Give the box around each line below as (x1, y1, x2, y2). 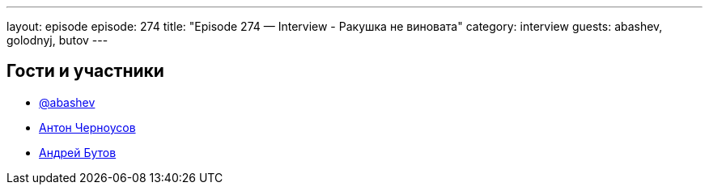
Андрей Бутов (39, 145, 117, 159)
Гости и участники (6, 61, 164, 82)
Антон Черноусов (39, 120, 136, 134)
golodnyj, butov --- (6, 33, 108, 47)
